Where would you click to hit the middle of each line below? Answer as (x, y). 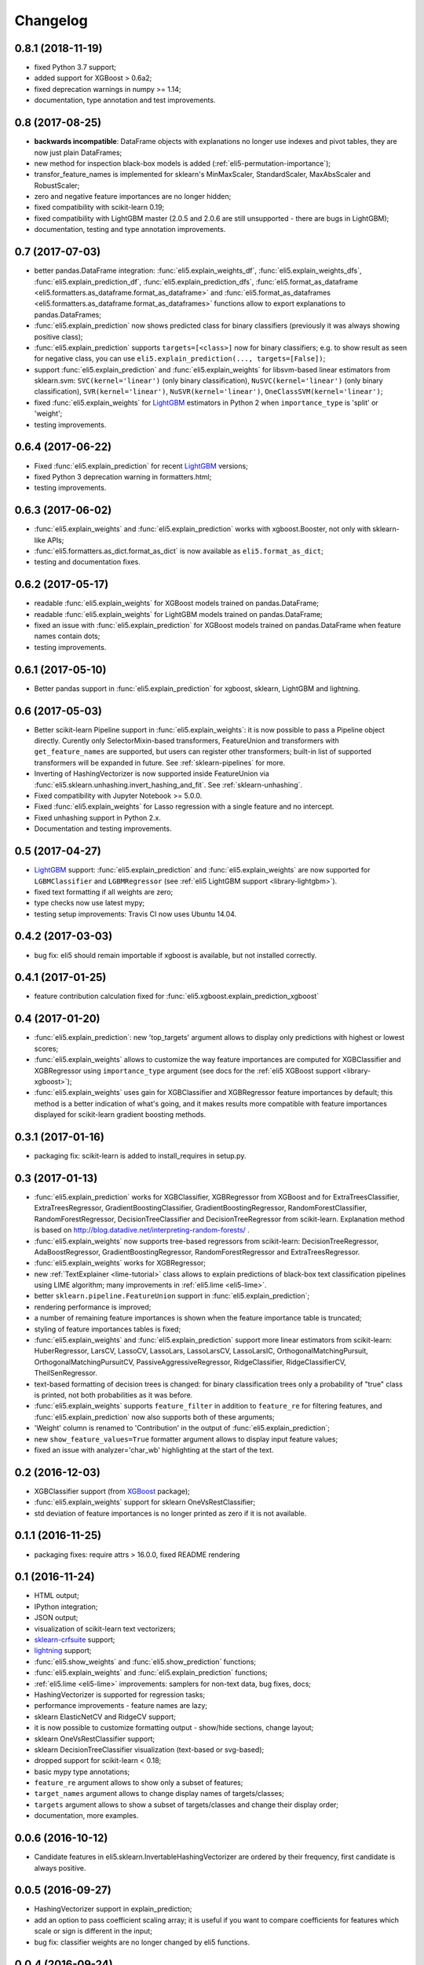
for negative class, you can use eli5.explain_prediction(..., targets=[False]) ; (180, 358)
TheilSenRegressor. (66, 1373)
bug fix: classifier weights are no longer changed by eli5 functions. (142, 1942)
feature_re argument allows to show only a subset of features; (139, 1783)
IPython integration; (66, 1607)
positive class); (58, 336)
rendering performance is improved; (93, 1307)
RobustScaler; (57, 185)
